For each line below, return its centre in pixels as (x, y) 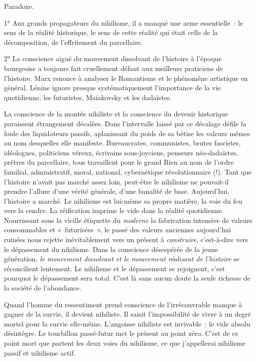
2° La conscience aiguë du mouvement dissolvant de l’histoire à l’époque (113, 58)
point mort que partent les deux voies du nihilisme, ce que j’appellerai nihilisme (125, 343)
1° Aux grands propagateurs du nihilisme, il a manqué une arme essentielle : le (124, 22)
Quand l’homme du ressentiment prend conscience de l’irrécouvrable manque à (123, 304)
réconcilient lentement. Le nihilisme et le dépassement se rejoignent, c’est (115, 268)
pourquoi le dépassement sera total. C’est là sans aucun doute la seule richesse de (127, 278)
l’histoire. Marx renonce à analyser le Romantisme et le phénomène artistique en (126, 78)
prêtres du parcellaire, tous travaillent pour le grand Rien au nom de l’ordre (119, 162)
